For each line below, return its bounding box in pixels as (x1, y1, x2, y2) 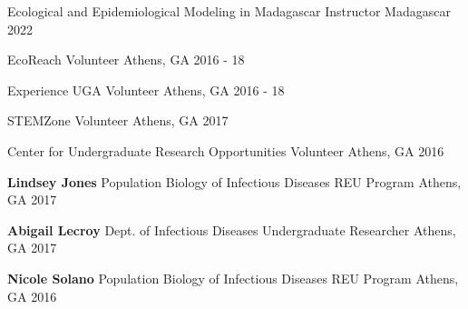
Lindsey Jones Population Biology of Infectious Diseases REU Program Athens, (7, 172, 462, 191)
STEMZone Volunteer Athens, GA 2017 (7, 111, 229, 130)
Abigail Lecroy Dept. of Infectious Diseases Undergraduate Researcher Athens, (7, 220, 456, 239)
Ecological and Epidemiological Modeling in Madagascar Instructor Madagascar (7, 2, 451, 20)
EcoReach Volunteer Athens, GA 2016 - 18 (7, 50, 245, 69)
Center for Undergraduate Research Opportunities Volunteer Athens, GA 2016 (7, 141, 444, 160)
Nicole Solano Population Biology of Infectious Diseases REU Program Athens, (7, 268, 459, 287)
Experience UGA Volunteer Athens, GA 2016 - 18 (7, 80, 285, 99)
